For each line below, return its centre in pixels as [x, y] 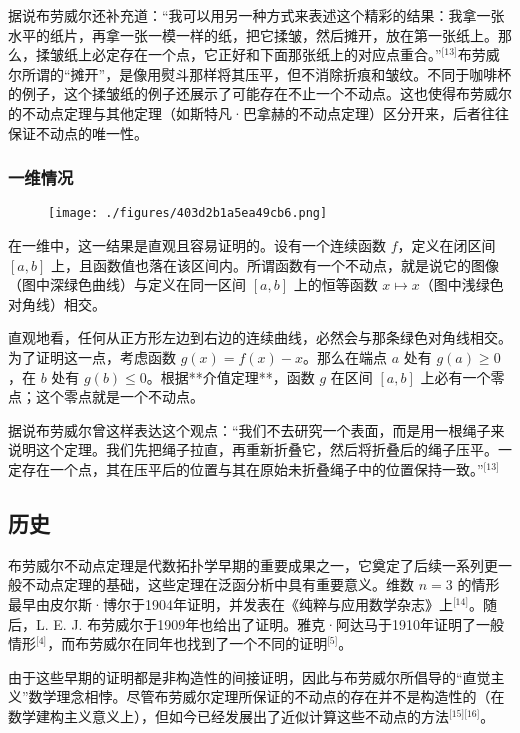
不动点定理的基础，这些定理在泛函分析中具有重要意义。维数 [217, 584]
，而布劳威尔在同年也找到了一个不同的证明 [187, 643]
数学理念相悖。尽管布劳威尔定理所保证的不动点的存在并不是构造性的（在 [266, 696]
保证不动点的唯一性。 [78, 132]
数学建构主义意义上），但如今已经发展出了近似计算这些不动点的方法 [228, 715]
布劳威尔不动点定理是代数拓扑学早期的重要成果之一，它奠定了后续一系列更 [253, 564]
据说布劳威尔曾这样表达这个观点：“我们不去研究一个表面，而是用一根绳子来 [256, 429]
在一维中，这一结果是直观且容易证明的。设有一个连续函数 [197, 245]
